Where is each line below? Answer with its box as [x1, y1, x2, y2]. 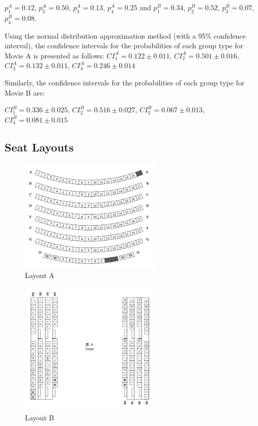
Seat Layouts [5, 139, 74, 155]
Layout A [25, 270, 54, 281]
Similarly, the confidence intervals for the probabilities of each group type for [5, 77, 245, 87]
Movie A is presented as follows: [5, 50, 104, 60]
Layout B [25, 412, 54, 422]
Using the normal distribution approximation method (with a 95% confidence [5, 30, 246, 41]
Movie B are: [5, 87, 45, 98]
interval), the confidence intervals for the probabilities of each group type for [5, 40, 244, 51]
